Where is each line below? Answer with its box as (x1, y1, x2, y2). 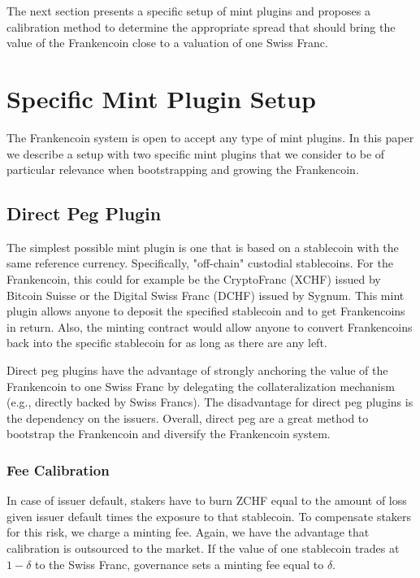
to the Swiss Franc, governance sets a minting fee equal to (35, 555, 324, 572)
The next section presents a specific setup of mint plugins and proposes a (6, 2, 370, 19)
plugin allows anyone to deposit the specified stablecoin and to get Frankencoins (6, 302, 405, 319)
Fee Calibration (6, 459, 110, 480)
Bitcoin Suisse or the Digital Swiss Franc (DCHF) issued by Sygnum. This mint (6, 286, 405, 303)
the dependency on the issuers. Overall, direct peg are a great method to (6, 409, 369, 426)
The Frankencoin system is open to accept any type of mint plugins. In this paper (6, 128, 414, 146)
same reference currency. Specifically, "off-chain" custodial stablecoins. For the (6, 254, 393, 272)
